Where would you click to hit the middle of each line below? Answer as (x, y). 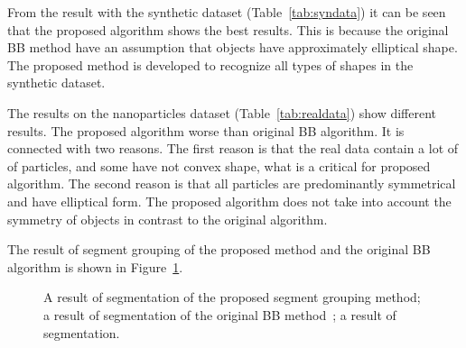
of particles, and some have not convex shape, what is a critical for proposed (219, 165)
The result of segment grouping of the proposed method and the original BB (219, 249)
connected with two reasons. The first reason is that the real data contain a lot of (233, 148)
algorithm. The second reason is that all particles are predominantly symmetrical (232, 183)
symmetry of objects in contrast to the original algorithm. (168, 219)
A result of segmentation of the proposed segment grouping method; (232, 297)
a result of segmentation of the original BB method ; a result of (220, 314)
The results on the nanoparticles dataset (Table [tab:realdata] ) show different (222, 112)
